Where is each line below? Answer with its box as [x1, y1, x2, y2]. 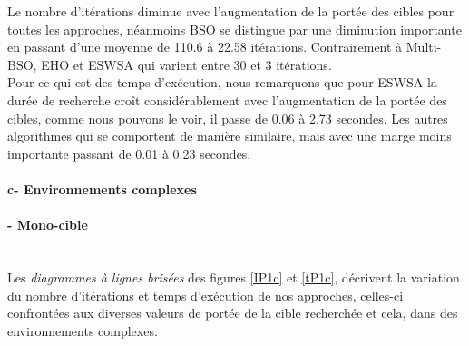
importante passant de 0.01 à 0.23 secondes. [7, 143, 251, 163]
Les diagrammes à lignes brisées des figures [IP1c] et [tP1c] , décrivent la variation [7, 267, 460, 286]
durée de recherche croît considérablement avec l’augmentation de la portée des [7, 90, 447, 109]
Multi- [405, 37, 442, 56]
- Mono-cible [7, 215, 88, 234]
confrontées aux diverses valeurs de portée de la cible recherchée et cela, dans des [7, 303, 458, 322]
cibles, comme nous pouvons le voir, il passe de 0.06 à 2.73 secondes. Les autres [7, 108, 448, 127]
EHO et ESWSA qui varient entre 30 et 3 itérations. [41, 54, 332, 74]
